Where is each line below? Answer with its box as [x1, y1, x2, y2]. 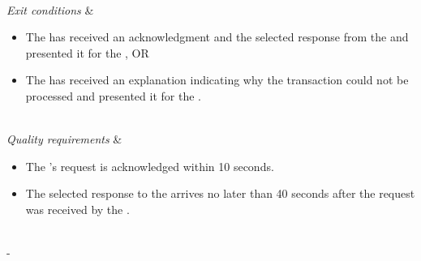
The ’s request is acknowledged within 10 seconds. [25, 157, 274, 174]
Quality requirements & [6, 130, 122, 148]
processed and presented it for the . [25, 87, 201, 104]
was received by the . [25, 200, 130, 217]
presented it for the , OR [25, 44, 149, 61]
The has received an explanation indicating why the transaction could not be [25, 71, 409, 88]
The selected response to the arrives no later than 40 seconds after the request [25, 185, 415, 202]
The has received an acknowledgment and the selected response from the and [25, 28, 409, 45]
